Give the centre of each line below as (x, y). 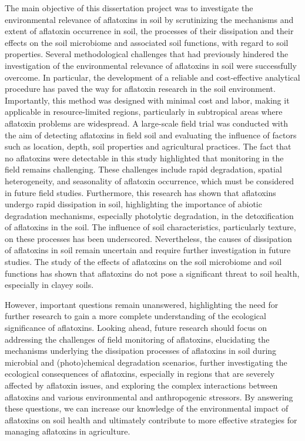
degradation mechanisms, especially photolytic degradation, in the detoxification (149, 215)
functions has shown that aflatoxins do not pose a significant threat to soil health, (152, 273)
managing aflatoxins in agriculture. (68, 431)
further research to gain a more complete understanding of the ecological (135, 316)
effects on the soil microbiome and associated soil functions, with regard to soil (147, 42)
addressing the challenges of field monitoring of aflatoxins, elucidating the (137, 339)
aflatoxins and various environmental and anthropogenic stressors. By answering (149, 397)
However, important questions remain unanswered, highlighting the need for (142, 304)
